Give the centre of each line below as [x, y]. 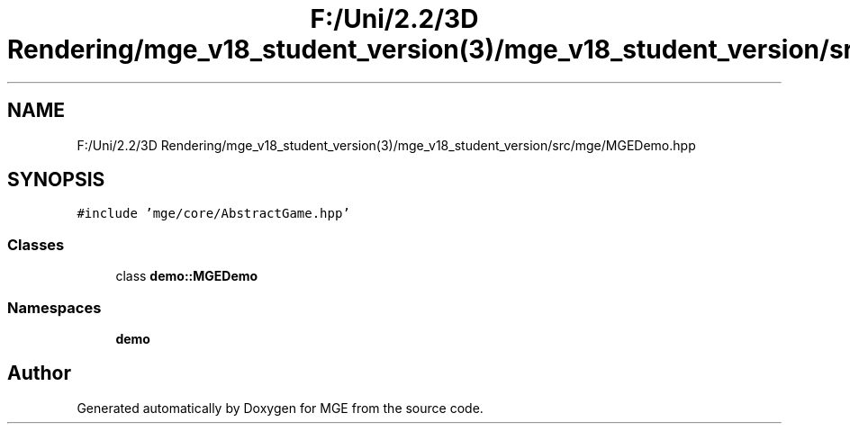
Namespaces [54, 307]
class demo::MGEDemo [187, 276]
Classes [36, 244]
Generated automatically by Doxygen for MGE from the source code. [280, 408]
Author [39, 373]
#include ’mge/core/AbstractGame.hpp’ [213, 214]
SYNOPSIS [56, 180]
